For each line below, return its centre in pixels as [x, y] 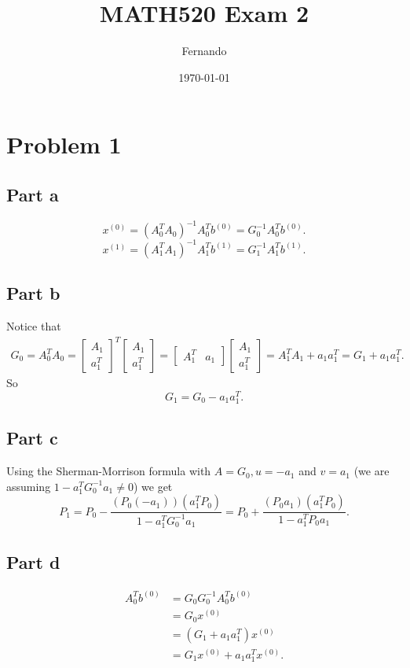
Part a [33, 194]
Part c [32, 438]
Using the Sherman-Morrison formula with [109, 471]
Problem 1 [64, 144]
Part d [33, 562]
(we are [372, 471]
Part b [33, 293]
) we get [153, 486]
